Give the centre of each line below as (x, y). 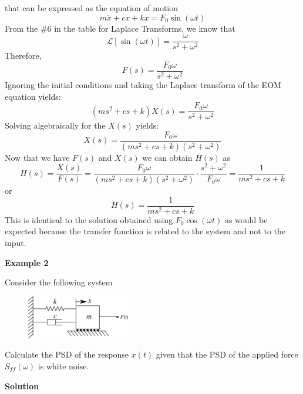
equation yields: (33, 96)
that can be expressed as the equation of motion (92, 8)
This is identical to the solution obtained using (89, 219)
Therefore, (23, 55)
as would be (246, 219)
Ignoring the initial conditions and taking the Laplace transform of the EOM (143, 84)
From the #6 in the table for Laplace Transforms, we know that (120, 28)
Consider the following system (59, 282)
